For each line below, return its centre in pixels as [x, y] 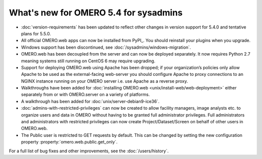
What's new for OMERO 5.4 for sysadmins [96, 13]
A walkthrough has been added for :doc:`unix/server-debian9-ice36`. [90, 101]
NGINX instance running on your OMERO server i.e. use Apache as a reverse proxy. [105, 81]
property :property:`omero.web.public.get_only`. [69, 142]
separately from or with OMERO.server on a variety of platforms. [85, 95]
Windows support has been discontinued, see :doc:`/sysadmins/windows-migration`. [106, 47]
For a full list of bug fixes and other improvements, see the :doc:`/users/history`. [89, 151]
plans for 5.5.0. [36, 33]
